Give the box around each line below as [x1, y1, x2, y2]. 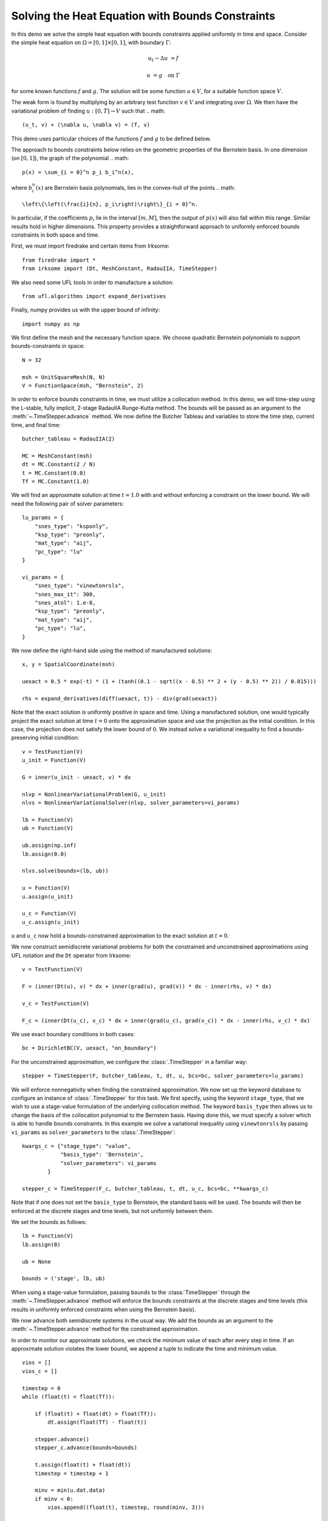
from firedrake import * [22, 256, 96, 263]
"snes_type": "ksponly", [34, 523, 109, 529]
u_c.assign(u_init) [22, 919, 80, 925]
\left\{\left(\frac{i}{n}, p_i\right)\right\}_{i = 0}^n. [22, 201, 199, 207]
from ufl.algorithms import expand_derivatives [22, 293, 166, 299]
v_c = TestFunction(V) [22, 1000, 90, 1007]
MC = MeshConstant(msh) [22, 452, 93, 459]
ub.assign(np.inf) [22, 842, 77, 849]
